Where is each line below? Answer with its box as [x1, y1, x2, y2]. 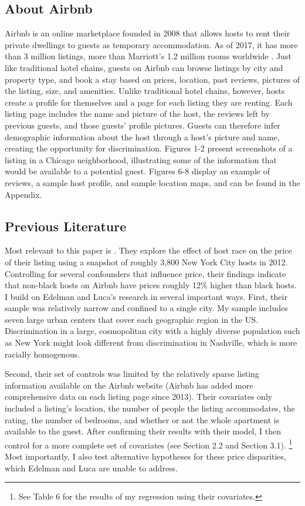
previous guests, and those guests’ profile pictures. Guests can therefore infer [5, 119, 280, 131]
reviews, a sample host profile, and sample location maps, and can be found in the [5, 176, 300, 188]
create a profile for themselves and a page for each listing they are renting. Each [5, 96, 293, 108]
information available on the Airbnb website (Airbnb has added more [5, 379, 253, 391]
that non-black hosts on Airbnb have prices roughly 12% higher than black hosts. [5, 279, 297, 291]
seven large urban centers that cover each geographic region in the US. [5, 313, 259, 325]
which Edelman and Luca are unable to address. [5, 461, 178, 474]
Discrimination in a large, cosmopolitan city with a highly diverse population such [5, 325, 300, 337]
